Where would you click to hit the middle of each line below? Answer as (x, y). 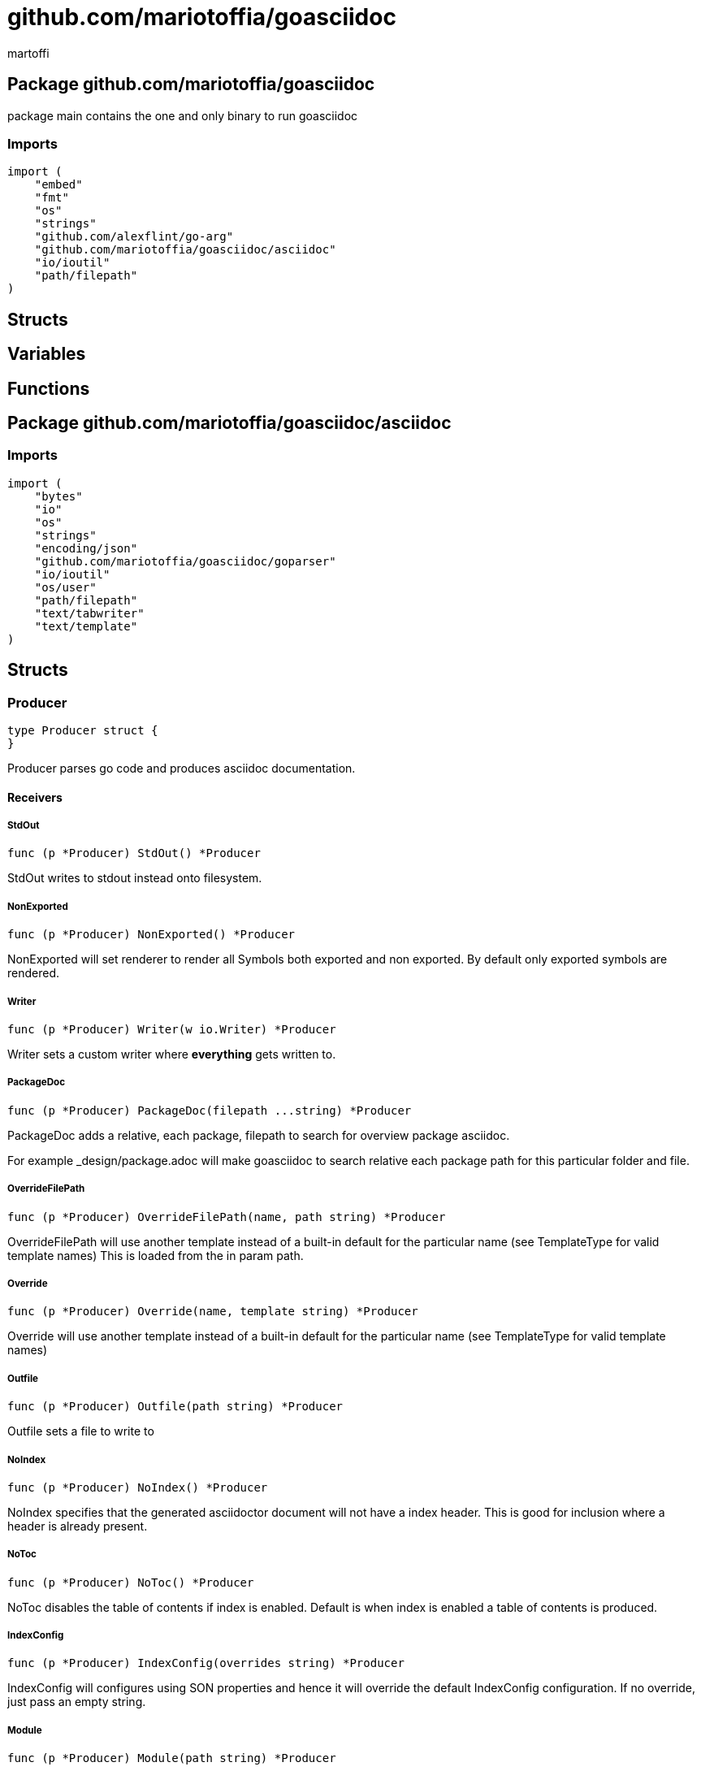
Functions (49, 388)
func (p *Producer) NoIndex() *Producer (138, 1487)
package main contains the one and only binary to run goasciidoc (183, 115)
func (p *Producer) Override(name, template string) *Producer (213, 1312)
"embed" (58, 185)
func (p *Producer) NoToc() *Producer (131, 1582)
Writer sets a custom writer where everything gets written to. (172, 1054)
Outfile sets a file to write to (81, 1431)
